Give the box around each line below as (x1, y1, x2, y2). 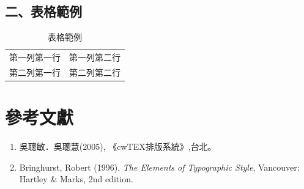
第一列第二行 (69, 51, 120, 64)
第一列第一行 (9, 51, 61, 64)
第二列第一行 (9, 65, 61, 78)
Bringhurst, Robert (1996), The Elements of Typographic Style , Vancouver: (19, 160, 300, 173)
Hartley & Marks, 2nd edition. (19, 172, 133, 185)
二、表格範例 (5, 2, 82, 21)
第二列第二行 (69, 65, 120, 78)
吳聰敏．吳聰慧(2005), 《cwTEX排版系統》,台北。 (19, 140, 217, 153)
